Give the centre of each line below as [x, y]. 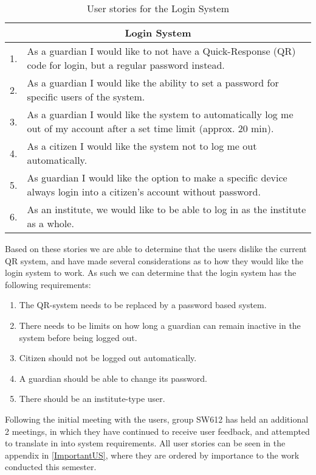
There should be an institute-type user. [92, 399]
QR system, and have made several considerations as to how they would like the [154, 260]
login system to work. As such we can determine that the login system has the [151, 273]
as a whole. [50, 223]
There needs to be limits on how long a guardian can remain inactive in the [160, 325]
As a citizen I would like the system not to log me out [142, 146]
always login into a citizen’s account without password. [144, 192]
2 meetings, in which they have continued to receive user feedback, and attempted [157, 431]
